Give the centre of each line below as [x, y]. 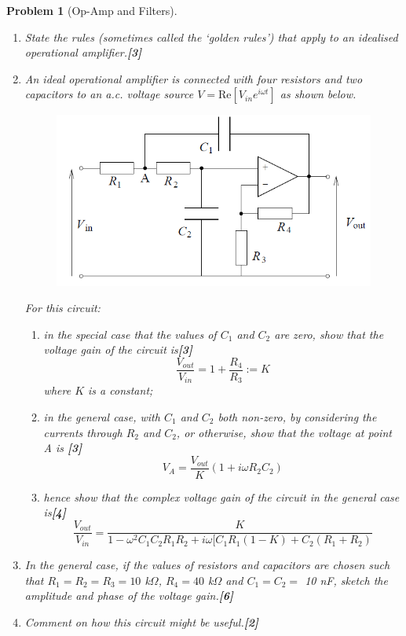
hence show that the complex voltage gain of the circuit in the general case [221, 496]
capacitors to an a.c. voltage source [109, 94]
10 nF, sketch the [346, 580]
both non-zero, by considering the [297, 417]
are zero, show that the [329, 334]
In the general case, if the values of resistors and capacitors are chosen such [207, 565]
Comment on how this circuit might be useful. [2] [141, 621]
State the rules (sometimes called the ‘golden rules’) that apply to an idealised [211, 37]
